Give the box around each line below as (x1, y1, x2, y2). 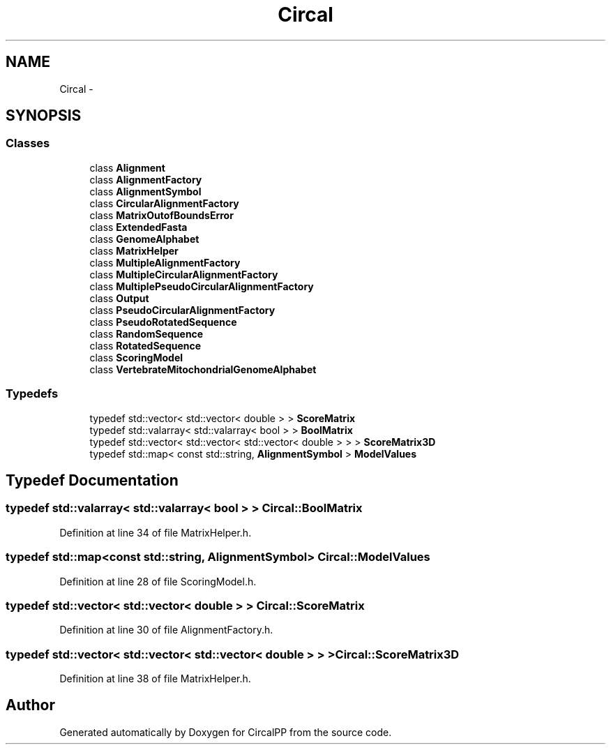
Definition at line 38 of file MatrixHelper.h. (59, 673, 251, 685)
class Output (89, 292, 149, 304)
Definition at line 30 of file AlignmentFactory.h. (59, 624, 273, 636)
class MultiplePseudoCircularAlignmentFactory (89, 280, 314, 292)
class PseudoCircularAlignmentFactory (89, 303, 276, 316)
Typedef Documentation (6, 471, 179, 489)
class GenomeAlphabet (89, 232, 199, 245)
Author (6, 696, 55, 714)
